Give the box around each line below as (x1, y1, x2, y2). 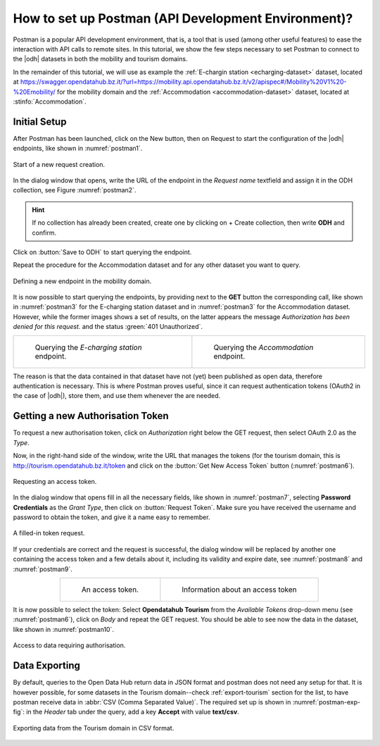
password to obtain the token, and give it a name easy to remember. (13, 513, 210, 521)
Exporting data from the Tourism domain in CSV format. (13, 723, 175, 732)
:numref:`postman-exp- (292, 697, 361, 706)
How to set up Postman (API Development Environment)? (13, 11, 353, 26)
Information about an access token (182, 585, 297, 595)
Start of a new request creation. (13, 160, 106, 168)
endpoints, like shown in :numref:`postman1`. (13, 144, 143, 153)
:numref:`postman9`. (13, 564, 73, 573)
